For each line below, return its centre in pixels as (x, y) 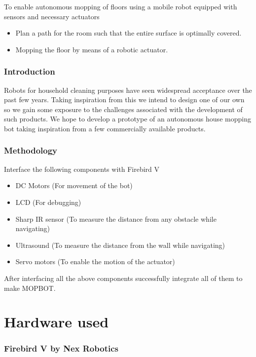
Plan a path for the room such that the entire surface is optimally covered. (128, 33)
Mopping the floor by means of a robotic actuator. (92, 49)
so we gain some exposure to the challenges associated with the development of (123, 109)
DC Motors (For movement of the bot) (74, 185)
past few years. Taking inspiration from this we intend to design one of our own (124, 99)
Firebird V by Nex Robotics (61, 348)
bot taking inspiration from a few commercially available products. (105, 128)
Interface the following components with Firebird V (82, 169)
